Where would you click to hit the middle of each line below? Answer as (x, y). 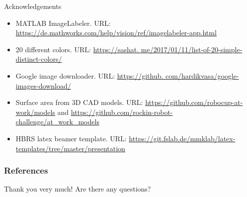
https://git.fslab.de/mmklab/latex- (182, 138)
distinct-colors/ (39, 59)
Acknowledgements (33, 6)
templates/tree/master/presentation (70, 148)
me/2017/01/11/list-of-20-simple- (192, 49)
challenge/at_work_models (57, 122)
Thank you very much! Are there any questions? (78, 189)
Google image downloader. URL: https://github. (89, 75)
